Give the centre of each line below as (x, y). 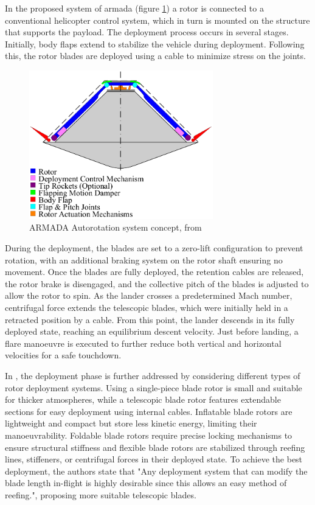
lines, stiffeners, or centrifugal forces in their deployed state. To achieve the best (154, 459)
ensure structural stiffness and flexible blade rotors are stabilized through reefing (155, 447)
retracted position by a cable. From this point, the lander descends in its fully (150, 319)
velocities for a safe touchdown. (63, 355)
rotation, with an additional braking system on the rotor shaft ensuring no (144, 259)
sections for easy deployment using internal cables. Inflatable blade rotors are (149, 411)
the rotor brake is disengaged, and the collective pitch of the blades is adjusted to (157, 283)
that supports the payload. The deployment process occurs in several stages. (147, 32)
